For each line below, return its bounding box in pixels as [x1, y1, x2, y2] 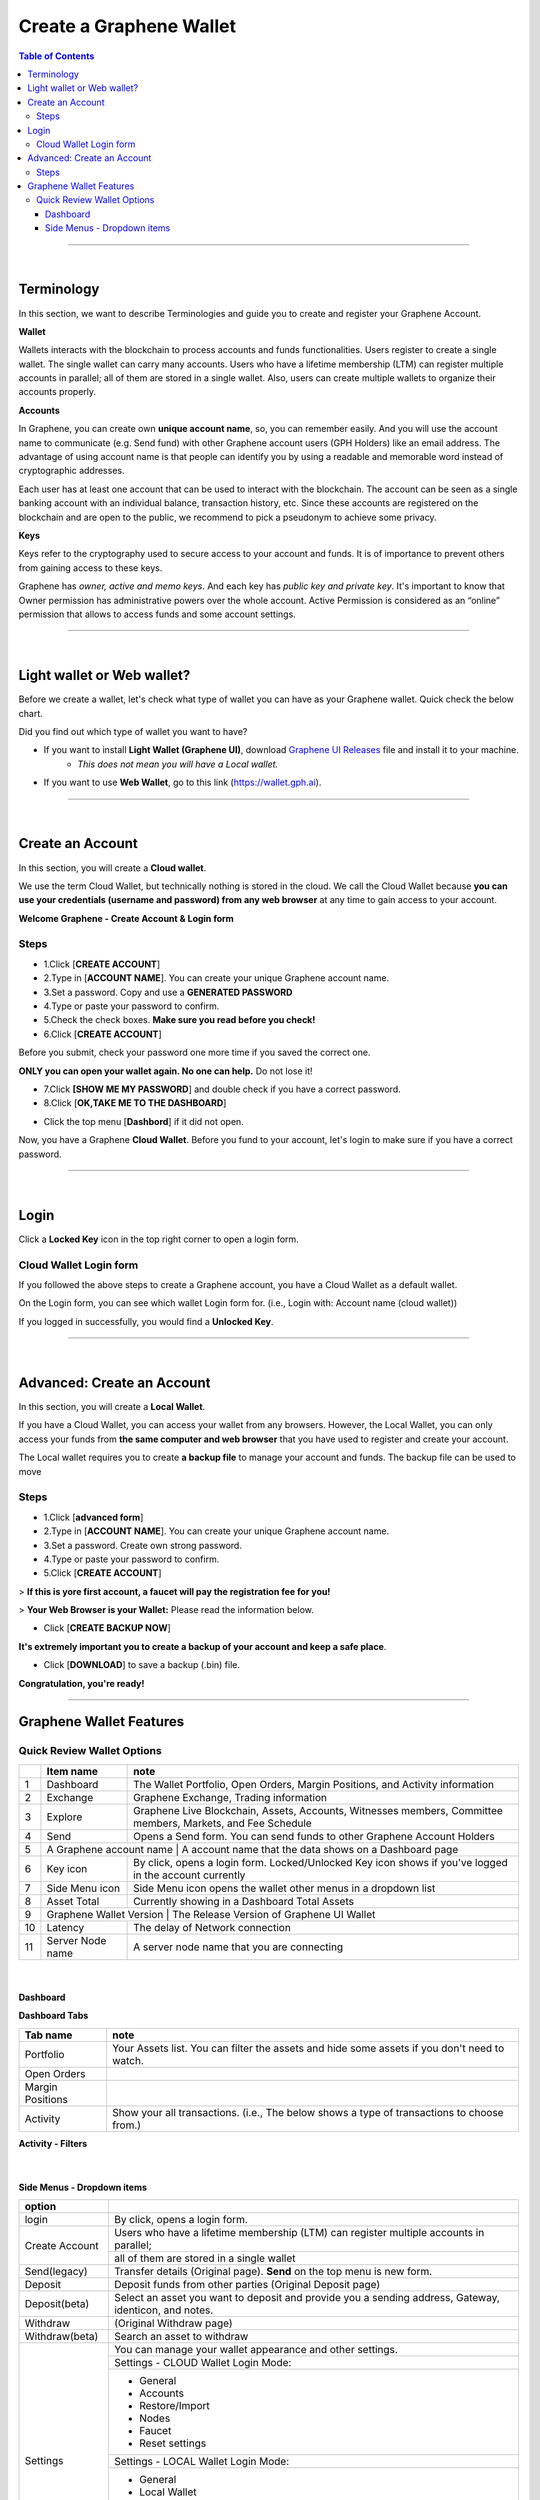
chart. [18, 707, 44, 719]
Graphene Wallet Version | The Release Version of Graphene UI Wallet [46, 1907, 376, 1921]
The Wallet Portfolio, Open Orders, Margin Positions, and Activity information [133, 1777, 495, 1791]
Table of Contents [18, 50, 95, 62]
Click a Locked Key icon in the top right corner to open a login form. [18, 1233, 299, 1245]
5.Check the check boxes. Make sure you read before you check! [43, 1014, 316, 1026]
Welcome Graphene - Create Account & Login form [18, 912, 234, 924]
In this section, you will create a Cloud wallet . [18, 861, 207, 874]
